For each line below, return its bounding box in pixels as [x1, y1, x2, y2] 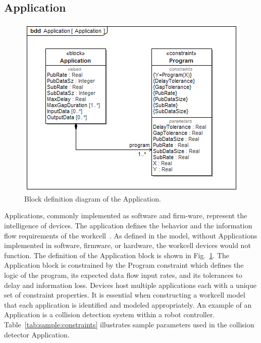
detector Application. [4, 329, 70, 339]
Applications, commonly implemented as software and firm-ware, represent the [4, 210, 247, 221]
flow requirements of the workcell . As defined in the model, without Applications [4, 230, 257, 240]
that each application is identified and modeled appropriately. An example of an [4, 299, 252, 310]
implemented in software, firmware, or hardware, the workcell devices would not [4, 240, 251, 251]
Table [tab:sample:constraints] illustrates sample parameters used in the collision [4, 319, 254, 329]
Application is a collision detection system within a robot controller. [4, 309, 215, 320]
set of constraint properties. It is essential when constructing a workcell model [4, 289, 245, 300]
